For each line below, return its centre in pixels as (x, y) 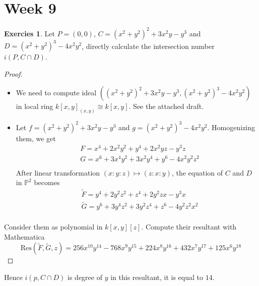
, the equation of (197, 172)
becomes (47, 182)
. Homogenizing (231, 127)
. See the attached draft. (166, 106)
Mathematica (24, 236)
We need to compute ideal (56, 93)
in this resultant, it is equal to (157, 277)
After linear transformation (58, 172)
